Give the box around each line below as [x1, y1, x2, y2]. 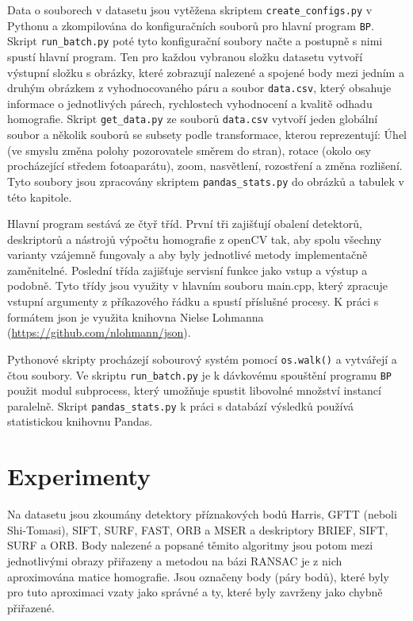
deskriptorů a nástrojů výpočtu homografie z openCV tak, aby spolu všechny [7, 230, 382, 247]
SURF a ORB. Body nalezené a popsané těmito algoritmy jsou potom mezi [7, 537, 373, 553]
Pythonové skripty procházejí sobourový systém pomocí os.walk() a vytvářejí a [7, 350, 397, 367]
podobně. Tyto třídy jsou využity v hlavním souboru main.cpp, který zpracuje [7, 277, 388, 294]
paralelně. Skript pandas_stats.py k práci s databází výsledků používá [7, 397, 354, 414]
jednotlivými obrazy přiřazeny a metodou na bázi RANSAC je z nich [7, 552, 342, 569]
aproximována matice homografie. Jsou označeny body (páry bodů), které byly [7, 568, 389, 584]
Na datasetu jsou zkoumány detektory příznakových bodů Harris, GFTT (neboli [7, 506, 397, 523]
